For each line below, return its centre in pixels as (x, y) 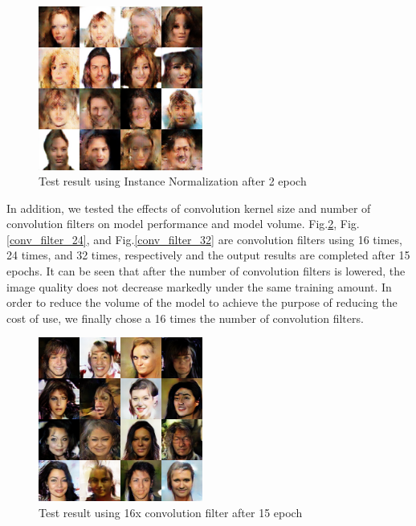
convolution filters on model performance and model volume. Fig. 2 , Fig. (183, 224)
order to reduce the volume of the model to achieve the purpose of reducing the (202, 302)
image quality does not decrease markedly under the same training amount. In (199, 286)
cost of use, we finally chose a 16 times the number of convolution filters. (185, 318)
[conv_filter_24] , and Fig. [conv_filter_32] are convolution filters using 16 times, (204, 239)
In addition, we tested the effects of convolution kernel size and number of (189, 208)
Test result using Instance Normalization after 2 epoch (173, 181)
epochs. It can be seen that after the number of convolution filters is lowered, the (206, 271)
